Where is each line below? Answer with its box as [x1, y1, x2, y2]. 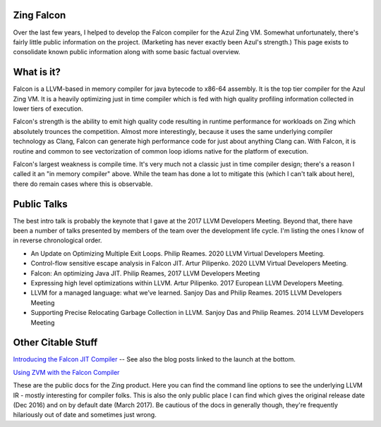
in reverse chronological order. [13, 236, 102, 245]
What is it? [13, 66, 61, 78]
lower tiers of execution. [13, 104, 84, 113]
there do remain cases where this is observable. [13, 180, 153, 188]
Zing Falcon [13, 9, 66, 21]
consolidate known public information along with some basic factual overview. [13, 48, 241, 56]
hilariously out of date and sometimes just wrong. [13, 411, 157, 419]
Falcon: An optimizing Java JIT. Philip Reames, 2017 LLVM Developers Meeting [30, 268, 260, 278]
